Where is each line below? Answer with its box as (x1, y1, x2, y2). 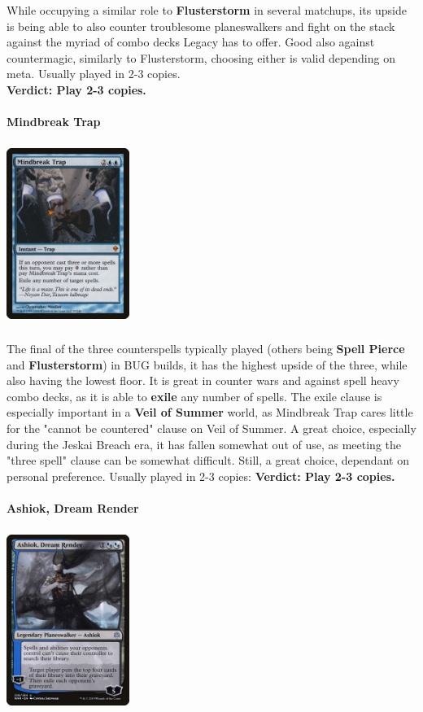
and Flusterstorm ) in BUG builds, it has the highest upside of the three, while (7, 356, 408, 373)
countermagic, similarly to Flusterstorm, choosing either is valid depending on (7, 49, 395, 66)
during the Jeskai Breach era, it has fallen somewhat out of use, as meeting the (7, 435, 402, 452)
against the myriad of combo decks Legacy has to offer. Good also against (7, 33, 375, 50)
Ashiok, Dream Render (7, 500, 139, 517)
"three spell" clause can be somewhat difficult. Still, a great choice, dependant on (7, 452, 409, 469)
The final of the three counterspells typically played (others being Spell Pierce (7, 340, 405, 357)
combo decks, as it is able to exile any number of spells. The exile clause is (7, 387, 382, 404)
